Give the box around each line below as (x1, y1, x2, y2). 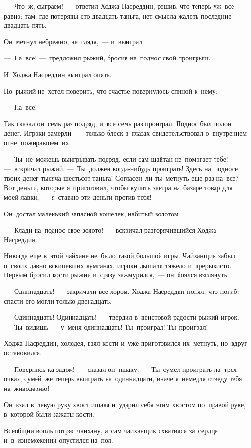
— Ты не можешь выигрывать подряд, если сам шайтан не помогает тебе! (4, 154, 228, 164)
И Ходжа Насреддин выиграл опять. (4, 69, 112, 79)
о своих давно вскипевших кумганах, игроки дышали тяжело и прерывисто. (4, 260, 232, 270)
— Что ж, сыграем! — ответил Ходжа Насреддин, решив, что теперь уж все (4, 1, 234, 11)
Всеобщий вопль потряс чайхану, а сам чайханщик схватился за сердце (4, 425, 218, 435)
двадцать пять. (4, 20, 47, 30)
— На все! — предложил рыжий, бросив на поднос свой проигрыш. (4, 53, 211, 63)
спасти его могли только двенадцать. (4, 295, 112, 306)
